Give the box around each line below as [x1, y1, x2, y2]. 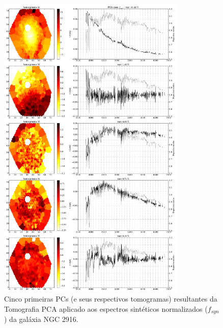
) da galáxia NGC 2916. [4, 314, 78, 324]
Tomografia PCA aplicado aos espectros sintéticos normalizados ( [4, 303, 208, 314]
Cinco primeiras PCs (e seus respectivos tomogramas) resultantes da [4, 293, 217, 304]
